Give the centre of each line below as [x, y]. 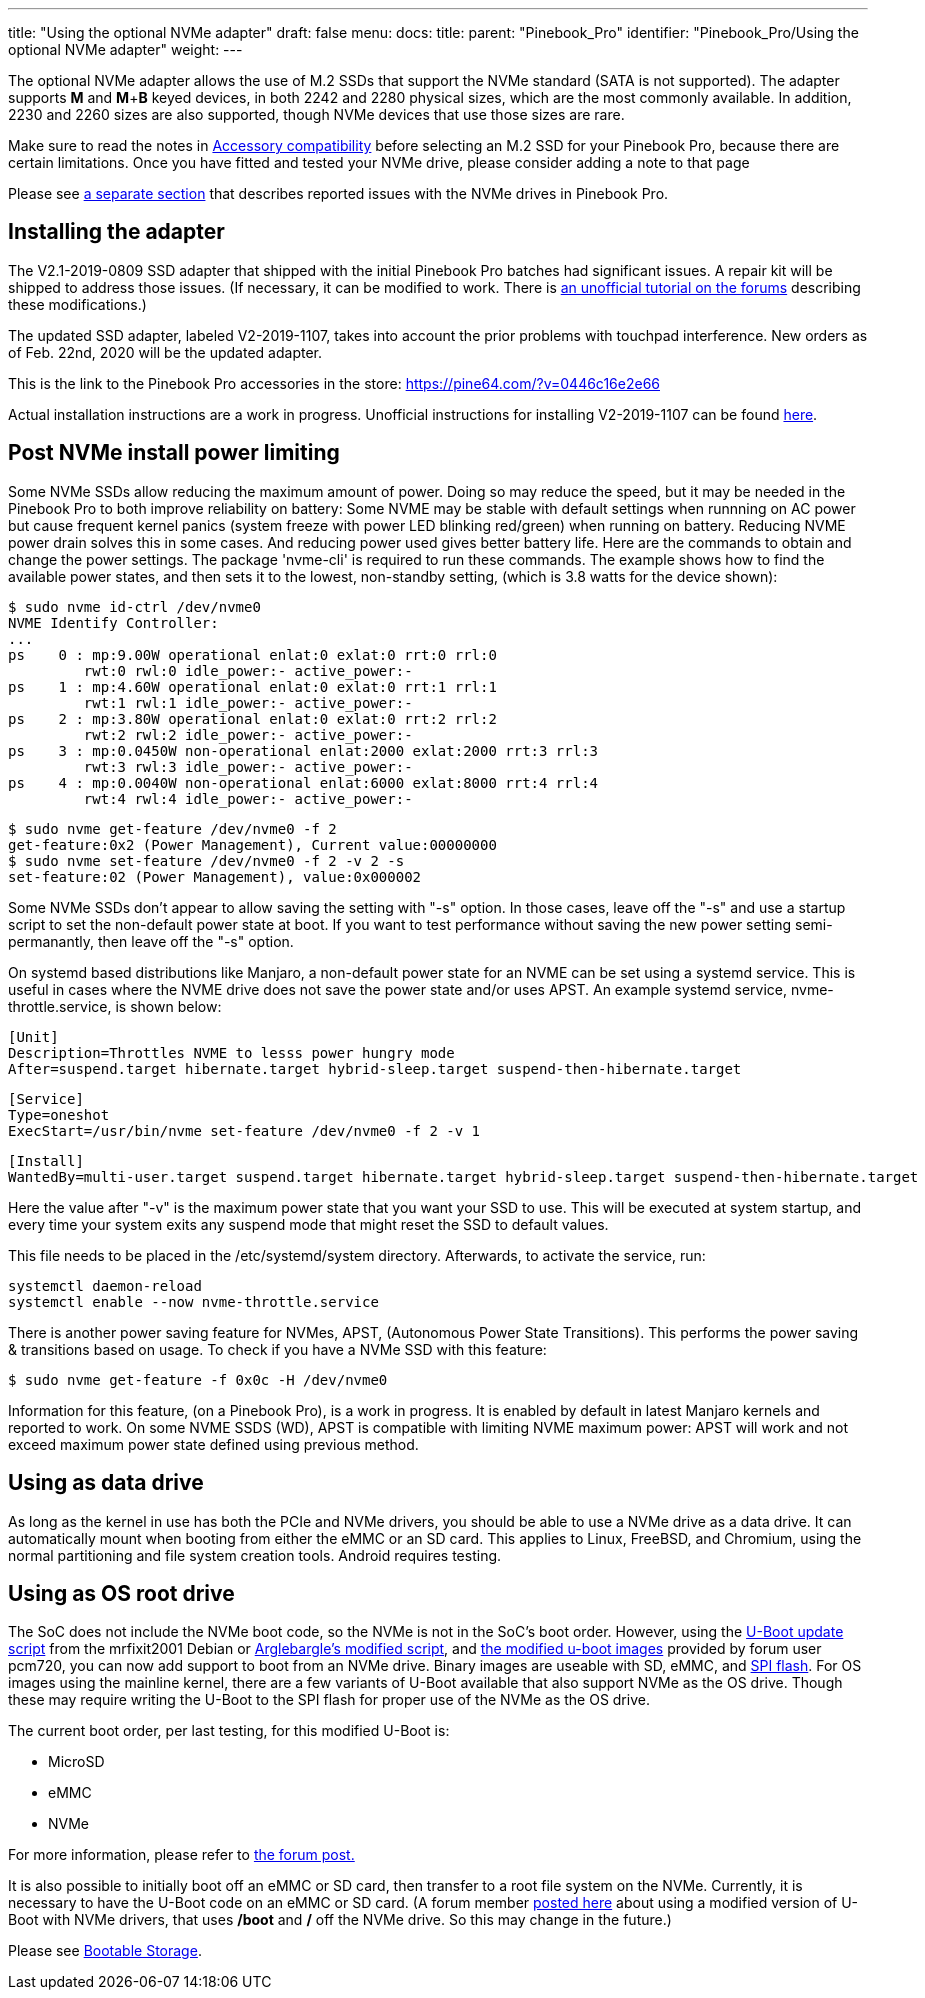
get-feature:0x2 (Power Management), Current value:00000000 [252, 844]
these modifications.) [77, 304]
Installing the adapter [116, 232]
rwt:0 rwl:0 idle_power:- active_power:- [248, 670]
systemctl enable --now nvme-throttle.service [193, 1301]
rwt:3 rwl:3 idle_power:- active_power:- [248, 766]
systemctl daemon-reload [105, 1285]
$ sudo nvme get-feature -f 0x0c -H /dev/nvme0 [198, 1379]
